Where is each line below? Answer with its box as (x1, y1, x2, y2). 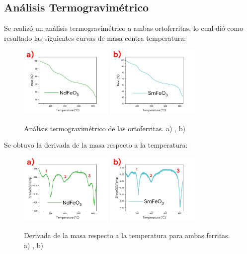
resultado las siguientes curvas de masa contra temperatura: (4, 32, 186, 43)
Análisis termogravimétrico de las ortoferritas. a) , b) (24, 123, 185, 133)
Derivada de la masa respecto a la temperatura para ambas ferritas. (24, 230, 230, 241)
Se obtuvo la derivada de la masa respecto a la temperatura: (4, 140, 188, 150)
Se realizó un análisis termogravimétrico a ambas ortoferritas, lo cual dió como (4, 23, 244, 33)
